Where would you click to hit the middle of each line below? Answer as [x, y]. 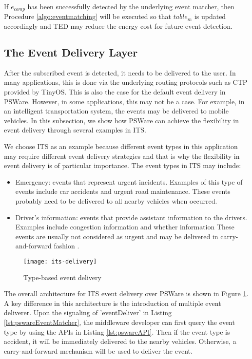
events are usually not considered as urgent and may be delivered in [117, 236]
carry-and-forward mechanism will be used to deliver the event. [98, 350]
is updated [210, 16]
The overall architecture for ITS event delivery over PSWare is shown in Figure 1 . [126, 293]
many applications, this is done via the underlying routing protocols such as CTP [126, 82]
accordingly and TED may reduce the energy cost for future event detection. [118, 26]
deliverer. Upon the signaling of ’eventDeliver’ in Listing [88, 312]
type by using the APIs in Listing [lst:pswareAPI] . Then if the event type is [117, 331]
